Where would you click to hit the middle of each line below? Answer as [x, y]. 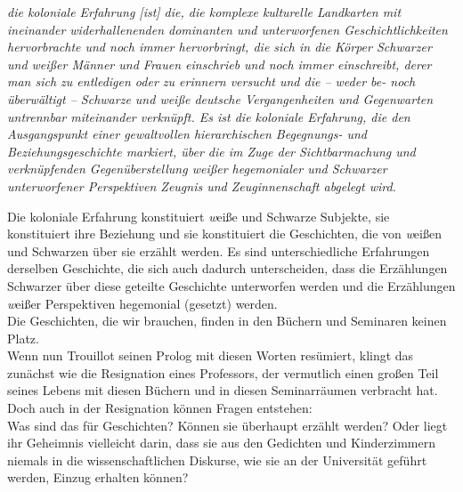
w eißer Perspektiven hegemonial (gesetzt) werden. [142, 303]
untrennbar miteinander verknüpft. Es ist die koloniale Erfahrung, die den [209, 116]
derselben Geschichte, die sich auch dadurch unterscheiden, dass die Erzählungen [227, 268]
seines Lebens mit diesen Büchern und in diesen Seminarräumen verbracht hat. [223, 390]
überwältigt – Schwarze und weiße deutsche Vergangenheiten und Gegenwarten [220, 98]
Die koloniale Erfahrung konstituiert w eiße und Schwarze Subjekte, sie [199, 216]
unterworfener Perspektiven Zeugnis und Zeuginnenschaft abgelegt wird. [202, 186]
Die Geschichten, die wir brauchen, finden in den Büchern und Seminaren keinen [227, 321]
